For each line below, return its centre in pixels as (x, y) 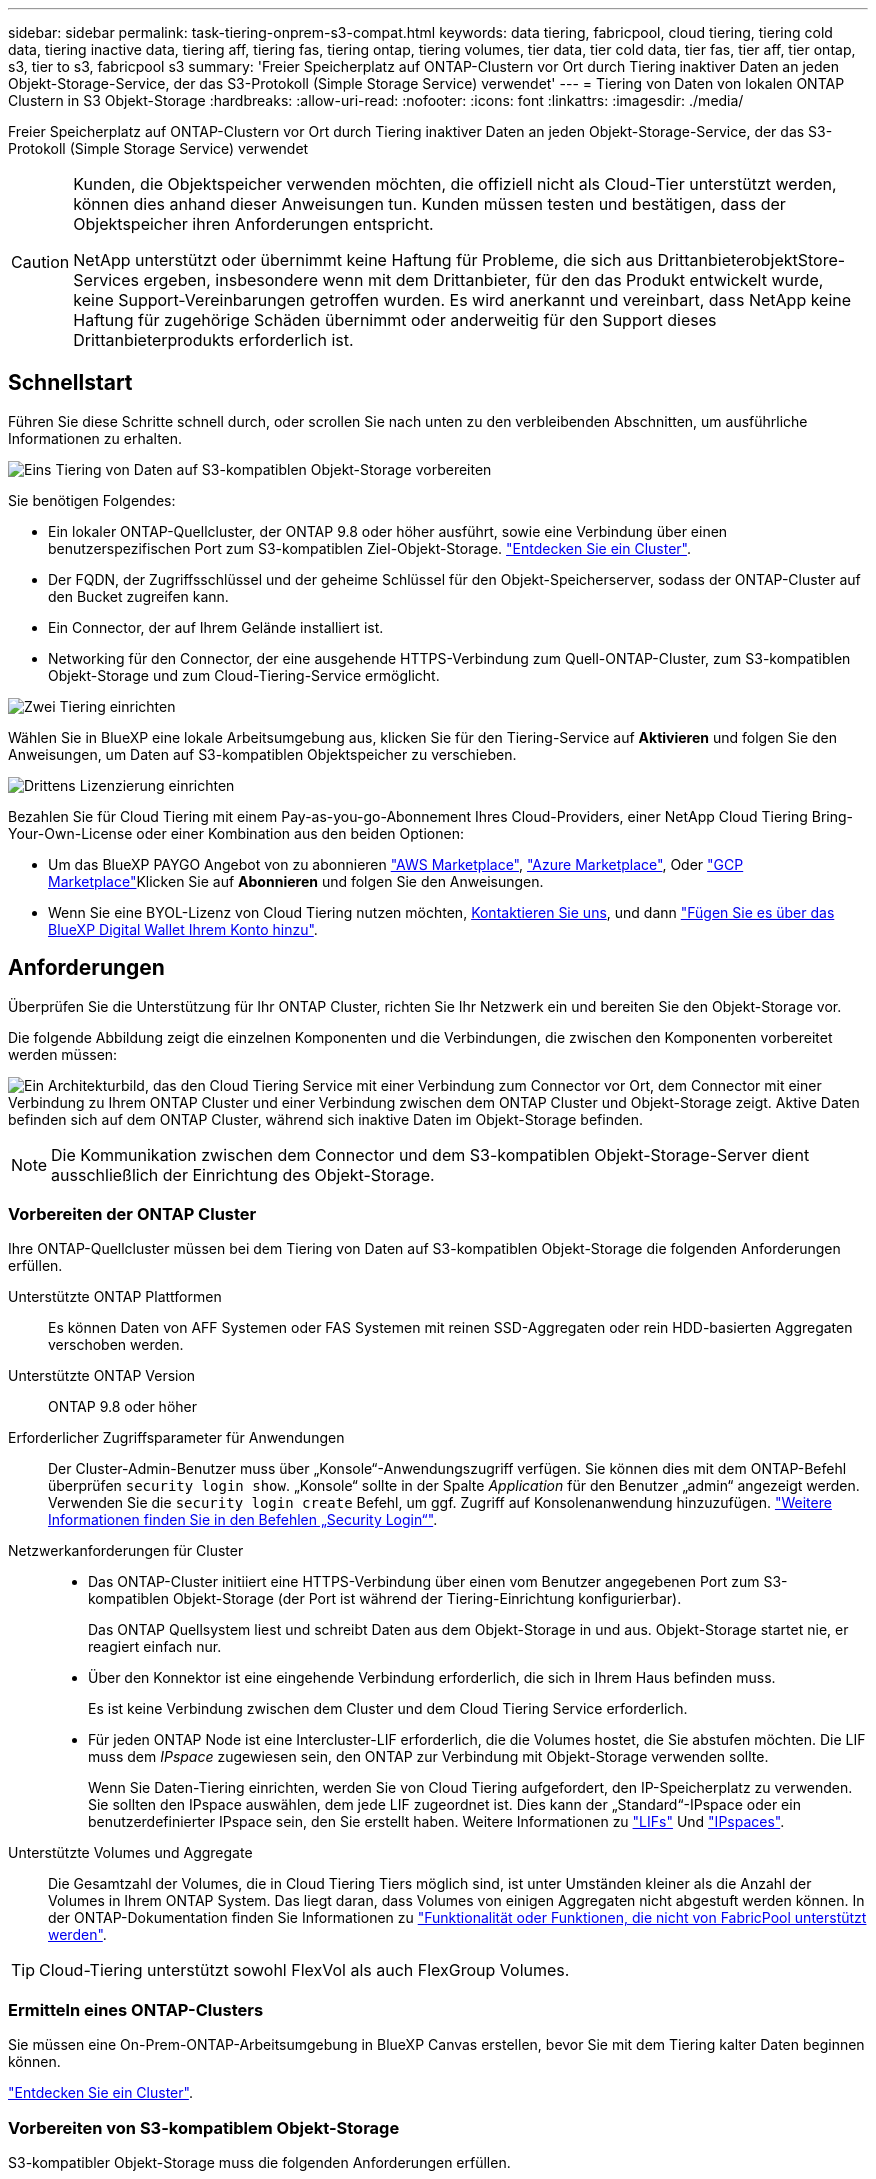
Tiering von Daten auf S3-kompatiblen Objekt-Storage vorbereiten (273, 469)
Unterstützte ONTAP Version (102, 1376)
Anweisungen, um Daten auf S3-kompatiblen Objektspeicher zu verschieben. (262, 754)
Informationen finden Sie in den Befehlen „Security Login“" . (243, 1520)
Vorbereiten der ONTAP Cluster (132, 1214)
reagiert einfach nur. (155, 1647)
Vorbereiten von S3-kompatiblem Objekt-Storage (204, 2127)
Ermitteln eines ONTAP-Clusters (136, 2009)
